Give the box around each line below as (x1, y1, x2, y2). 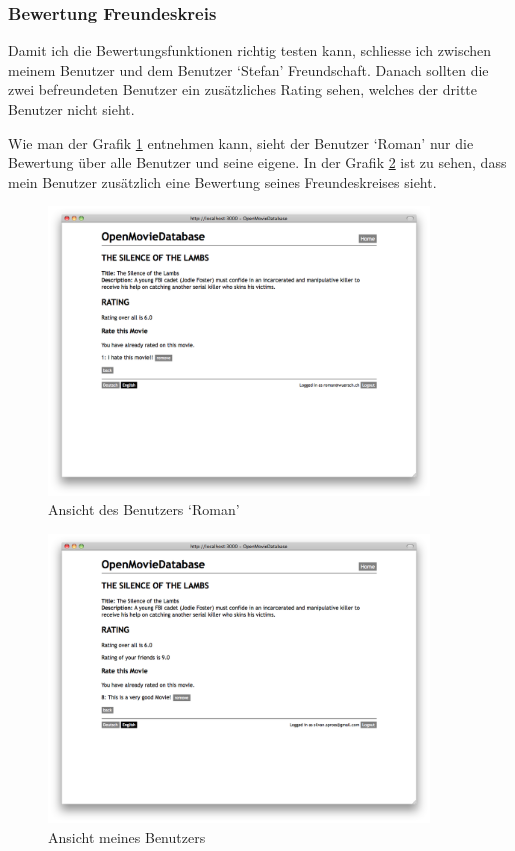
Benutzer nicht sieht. (8, 99, 135, 119)
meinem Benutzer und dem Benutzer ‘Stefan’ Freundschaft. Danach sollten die (8, 59, 489, 80)
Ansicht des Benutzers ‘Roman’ (48, 499, 240, 520)
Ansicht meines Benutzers (48, 826, 206, 847)
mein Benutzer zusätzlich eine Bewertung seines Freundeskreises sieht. (8, 171, 437, 192)
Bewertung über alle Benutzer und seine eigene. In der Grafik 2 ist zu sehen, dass (8, 152, 507, 173)
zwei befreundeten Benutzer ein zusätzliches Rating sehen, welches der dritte (8, 79, 478, 100)
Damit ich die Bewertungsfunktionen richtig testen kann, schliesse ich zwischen (8, 40, 492, 61)
